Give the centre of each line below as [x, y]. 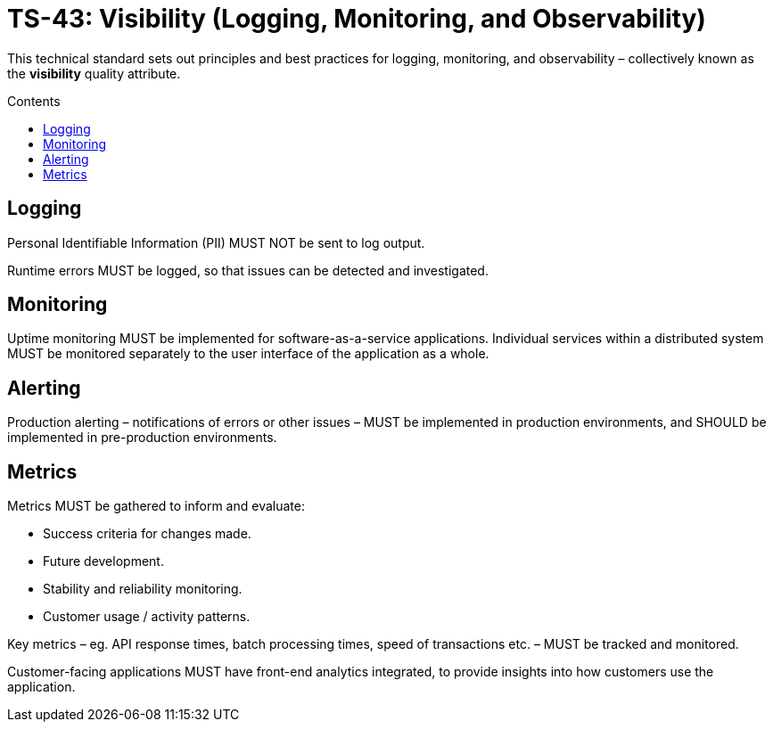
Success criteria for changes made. [147, 534]
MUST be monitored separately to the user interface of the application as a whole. [248, 354]
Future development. [103, 561]
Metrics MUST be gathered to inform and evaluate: [156, 506]
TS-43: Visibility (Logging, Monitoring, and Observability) [357, 19]
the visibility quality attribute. [94, 73]
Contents [34, 101]
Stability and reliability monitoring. [143, 589]
